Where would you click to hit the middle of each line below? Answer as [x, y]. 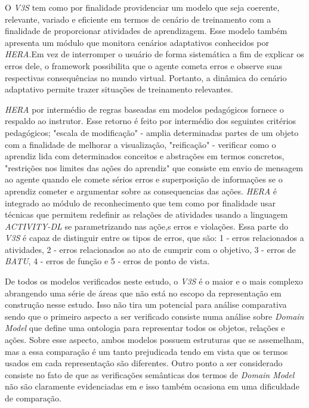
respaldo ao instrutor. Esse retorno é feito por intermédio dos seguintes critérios [151, 121]
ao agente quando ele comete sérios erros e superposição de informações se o [144, 179]
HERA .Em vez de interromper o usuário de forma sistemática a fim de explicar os [154, 54]
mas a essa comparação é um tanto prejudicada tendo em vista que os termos [146, 351]
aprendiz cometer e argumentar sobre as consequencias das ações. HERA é [141, 191]
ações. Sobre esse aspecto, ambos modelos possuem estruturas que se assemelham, [154, 340]
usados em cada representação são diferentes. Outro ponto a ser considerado [144, 363]
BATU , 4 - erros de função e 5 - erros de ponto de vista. [107, 261]
